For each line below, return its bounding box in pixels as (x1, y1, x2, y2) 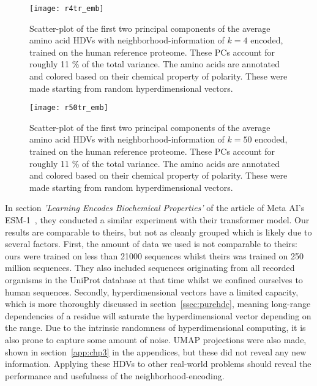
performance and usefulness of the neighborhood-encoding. (5, 369, 225, 382)
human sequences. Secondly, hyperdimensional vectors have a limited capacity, (5, 285, 299, 298)
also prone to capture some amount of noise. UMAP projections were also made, (5, 333, 307, 346)
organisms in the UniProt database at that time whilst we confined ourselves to (5, 273, 303, 286)
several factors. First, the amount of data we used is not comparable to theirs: (5, 237, 297, 250)
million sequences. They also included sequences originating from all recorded (5, 261, 295, 274)
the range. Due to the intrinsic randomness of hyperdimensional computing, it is (5, 321, 306, 334)
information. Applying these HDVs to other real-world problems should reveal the (5, 357, 311, 370)
